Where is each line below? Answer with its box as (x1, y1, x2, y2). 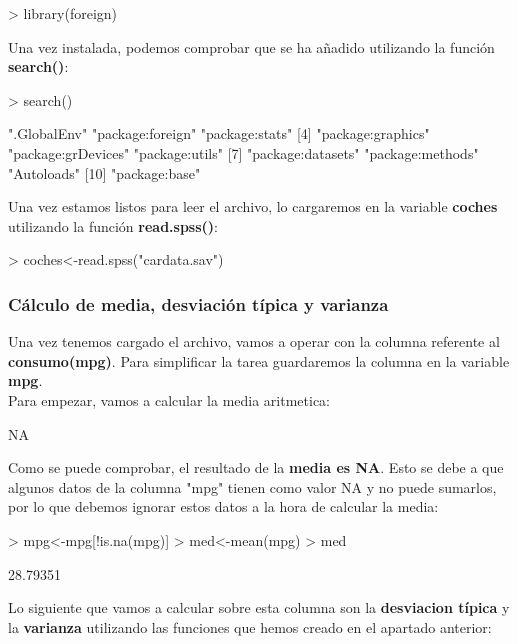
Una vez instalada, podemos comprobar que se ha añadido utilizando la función (8, 36, 495, 57)
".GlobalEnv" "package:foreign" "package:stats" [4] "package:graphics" (8, 123, 430, 144)
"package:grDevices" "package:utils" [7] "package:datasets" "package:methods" (8, 142, 479, 163)
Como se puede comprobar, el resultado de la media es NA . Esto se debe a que (8, 457, 504, 478)
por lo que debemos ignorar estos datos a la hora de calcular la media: (8, 496, 439, 517)
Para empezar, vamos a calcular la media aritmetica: (8, 389, 330, 410)
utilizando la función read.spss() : (8, 215, 219, 236)
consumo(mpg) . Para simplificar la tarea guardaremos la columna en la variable (8, 350, 510, 371)
